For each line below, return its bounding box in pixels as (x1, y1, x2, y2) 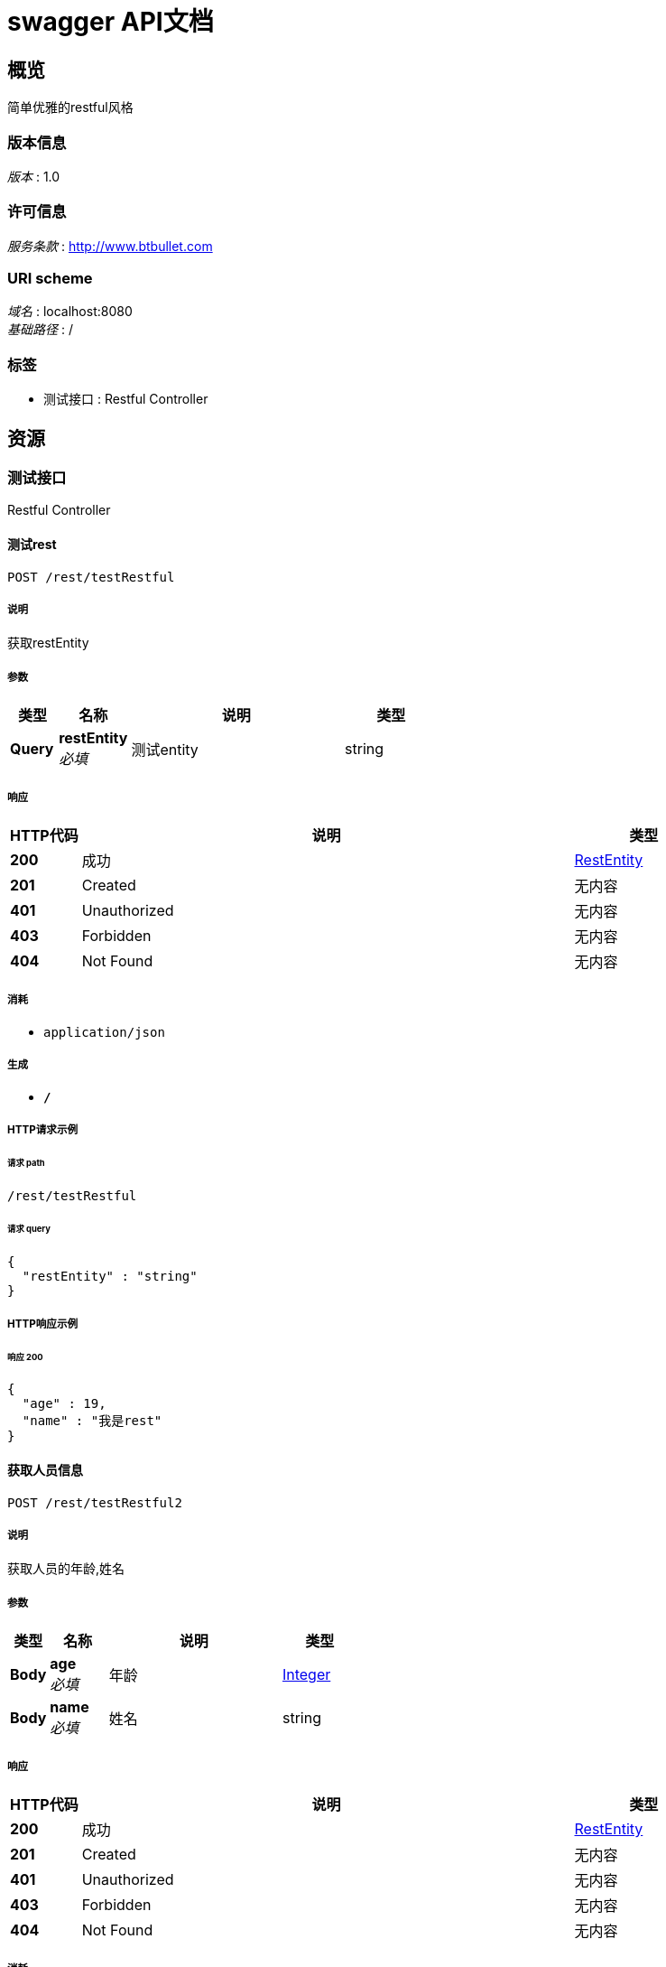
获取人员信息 (7, 1461, 83, 1478)
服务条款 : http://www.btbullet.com (7, 238, 213, 254)
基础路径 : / (7, 322, 73, 338)
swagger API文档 (7, 6, 214, 37)
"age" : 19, (22, 1396, 106, 1412)
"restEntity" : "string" (22, 1269, 198, 1284)
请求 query (7, 1224, 51, 1235)
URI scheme (7, 269, 93, 288)
